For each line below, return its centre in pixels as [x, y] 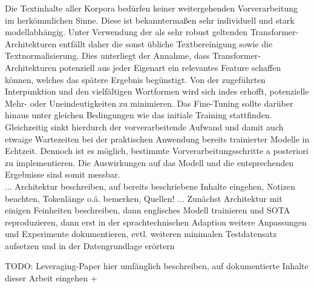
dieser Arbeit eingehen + [51, 278]
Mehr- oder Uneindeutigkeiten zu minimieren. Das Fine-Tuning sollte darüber [149, 103]
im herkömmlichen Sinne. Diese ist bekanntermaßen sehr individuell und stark [150, 20]
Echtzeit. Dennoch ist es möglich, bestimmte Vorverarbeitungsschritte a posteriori [157, 151]
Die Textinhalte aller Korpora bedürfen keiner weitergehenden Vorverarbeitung [151, 8]
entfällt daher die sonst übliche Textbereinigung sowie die [166, 43]
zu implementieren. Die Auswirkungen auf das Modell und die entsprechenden [149, 162]
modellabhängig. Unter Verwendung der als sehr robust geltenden [126, 32]
